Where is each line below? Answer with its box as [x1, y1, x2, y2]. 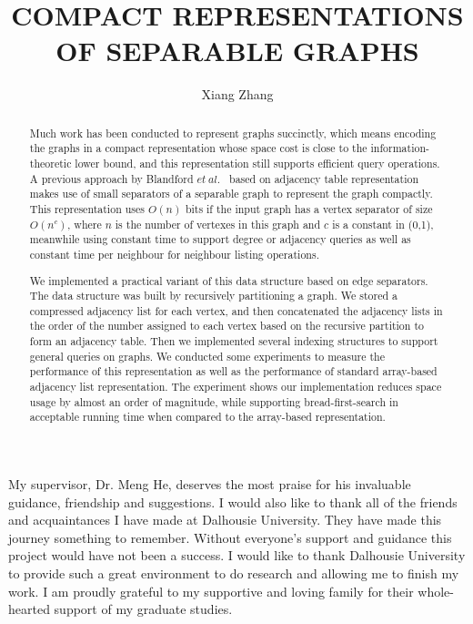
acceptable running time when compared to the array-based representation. [29, 409, 386, 425]
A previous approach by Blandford [29, 170, 194, 186]
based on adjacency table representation [229, 170, 418, 186]
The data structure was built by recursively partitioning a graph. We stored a [29, 288, 398, 303]
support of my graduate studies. [54, 599, 233, 619]
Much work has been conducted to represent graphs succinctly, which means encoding [29, 125, 437, 140]
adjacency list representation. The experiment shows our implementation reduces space [29, 379, 442, 394]
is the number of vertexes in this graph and [115, 216, 321, 231]
